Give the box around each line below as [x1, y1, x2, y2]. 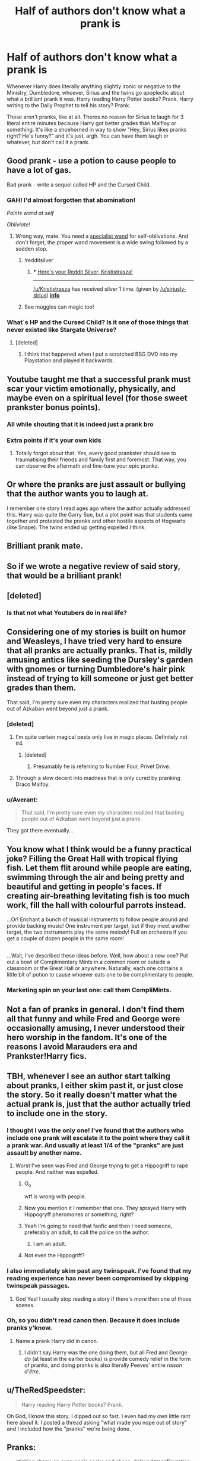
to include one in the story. [7, 1108, 108, 1118]
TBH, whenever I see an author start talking [7, 1071, 171, 1081]
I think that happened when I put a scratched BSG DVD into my [24, 350, 178, 358]
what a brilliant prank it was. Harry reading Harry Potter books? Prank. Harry [7, 95, 193, 102]
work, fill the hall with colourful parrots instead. [7, 900, 186, 910]
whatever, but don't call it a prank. [7, 138, 90, 145]
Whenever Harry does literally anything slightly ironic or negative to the [7, 82, 181, 90]
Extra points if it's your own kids [7, 436, 101, 444]
